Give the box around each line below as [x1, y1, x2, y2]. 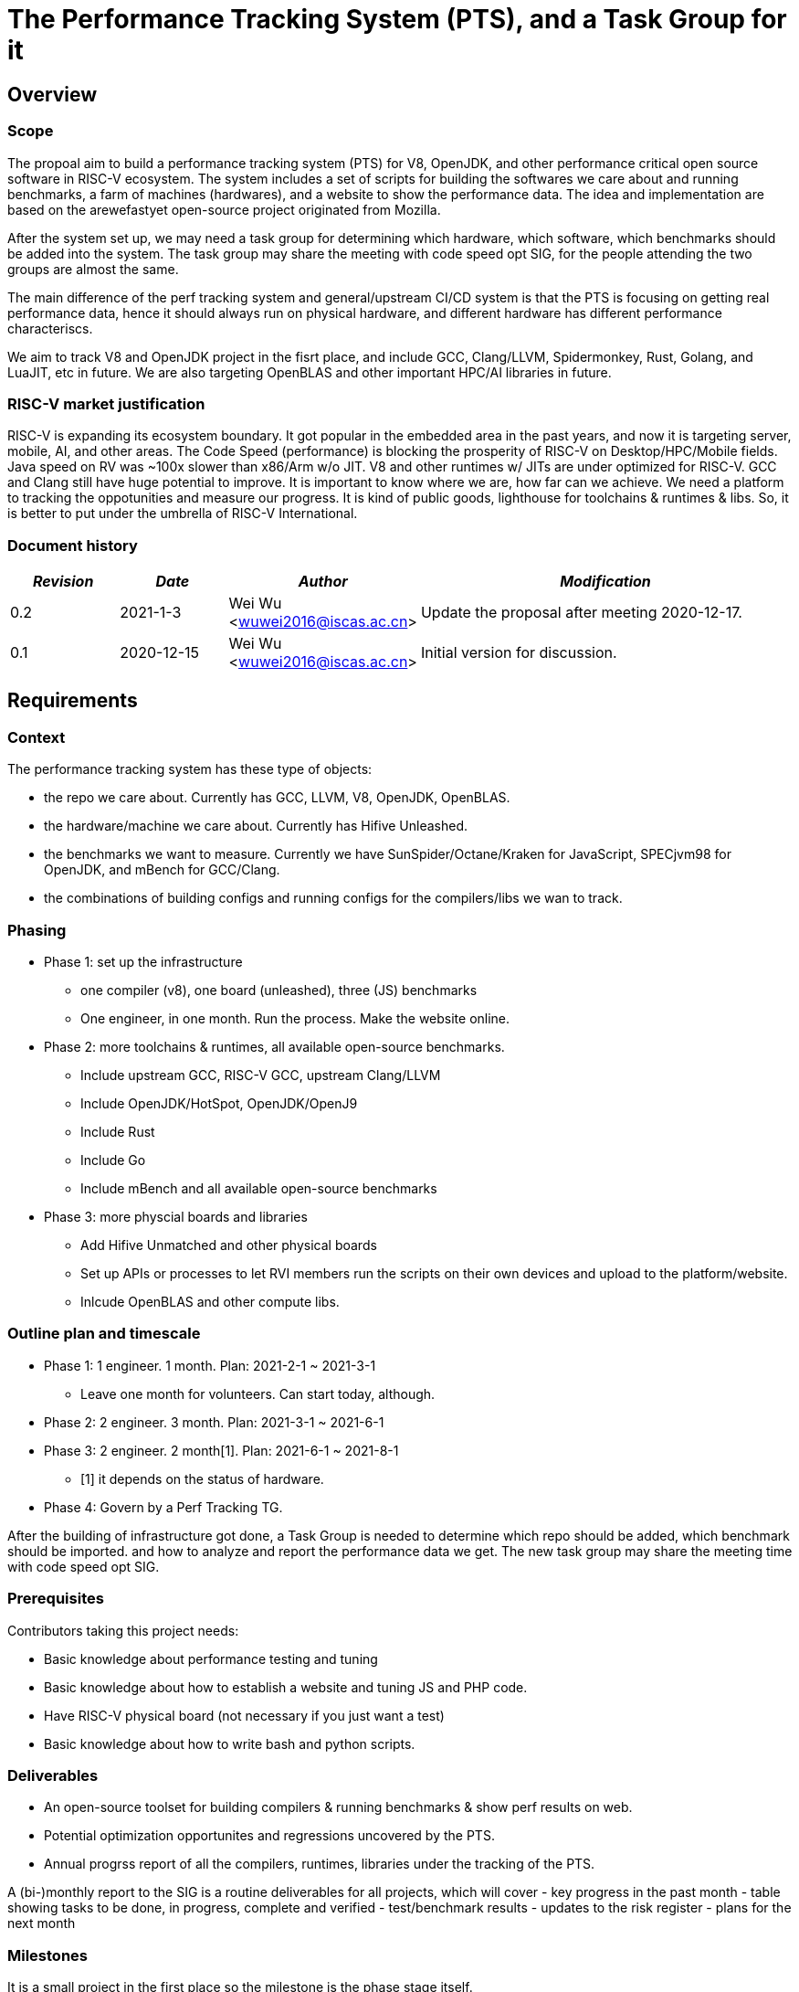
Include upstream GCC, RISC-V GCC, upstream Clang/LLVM [80, 1067, 441, 1084]
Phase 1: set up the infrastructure [44, 954, 243, 970]
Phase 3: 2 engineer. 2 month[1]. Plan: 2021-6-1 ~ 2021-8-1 [44, 1442, 399, 1458]
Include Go [80, 1152, 146, 1169]
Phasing [7, 920, 67, 939]
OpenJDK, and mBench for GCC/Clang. [44, 862, 280, 878]
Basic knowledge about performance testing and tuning [44, 1650, 378, 1667]
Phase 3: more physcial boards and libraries [44, 1209, 308, 1225]
